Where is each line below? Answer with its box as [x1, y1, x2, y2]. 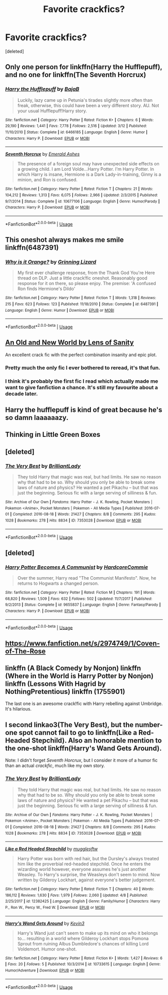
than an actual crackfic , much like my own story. [5, 763, 105, 769]
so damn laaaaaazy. [5, 413, 68, 422]
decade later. [5, 390, 38, 397]
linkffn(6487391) [5, 243, 59, 252]
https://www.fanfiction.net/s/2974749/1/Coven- [5, 639, 160, 647]
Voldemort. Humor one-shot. [17, 946, 77, 952]
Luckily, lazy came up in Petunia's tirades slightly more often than [17, 97, 152, 103]
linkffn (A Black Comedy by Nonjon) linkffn [5, 664, 141, 672]
